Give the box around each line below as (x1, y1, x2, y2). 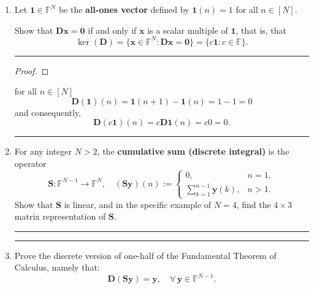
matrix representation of (14, 210, 106, 223)
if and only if (88, 23, 137, 36)
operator (14, 157, 47, 170)
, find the (236, 198, 271, 210)
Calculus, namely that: (14, 261, 100, 274)
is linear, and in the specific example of (64, 198, 212, 210)
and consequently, (14, 106, 82, 118)
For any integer (14, 145, 72, 158)
